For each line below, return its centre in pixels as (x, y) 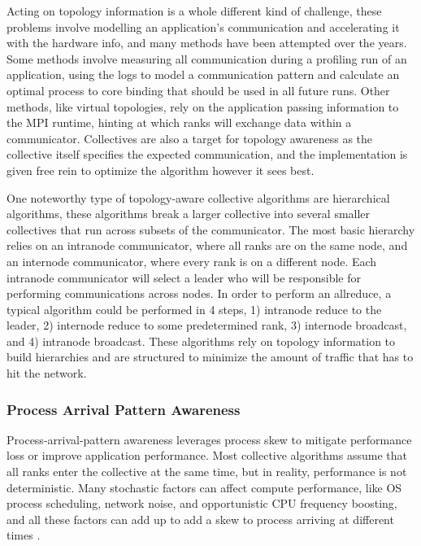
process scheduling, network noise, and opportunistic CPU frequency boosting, (202, 503)
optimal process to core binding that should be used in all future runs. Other (198, 90)
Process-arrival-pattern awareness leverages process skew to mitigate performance (209, 439)
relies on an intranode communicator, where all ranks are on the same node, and (207, 245)
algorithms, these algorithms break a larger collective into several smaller (189, 214)
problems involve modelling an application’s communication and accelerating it (203, 26)
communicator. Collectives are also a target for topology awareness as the (190, 138)
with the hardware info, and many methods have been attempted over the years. (207, 43)
